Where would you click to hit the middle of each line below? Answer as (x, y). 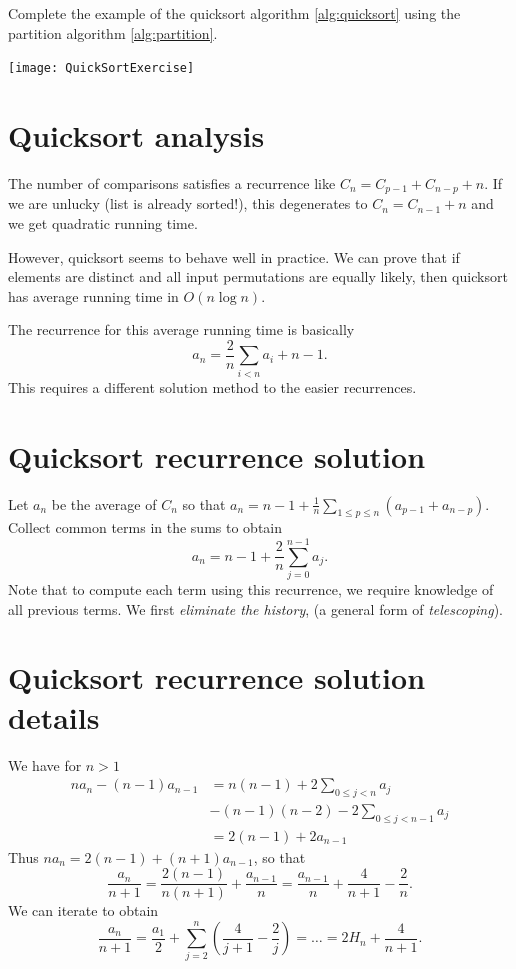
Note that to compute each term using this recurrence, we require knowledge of (251, 589)
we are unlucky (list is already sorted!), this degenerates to (188, 203)
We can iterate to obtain (83, 910)
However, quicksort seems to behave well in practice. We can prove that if (234, 256)
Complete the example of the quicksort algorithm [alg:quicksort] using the (234, 13)
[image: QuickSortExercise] (101, 68)
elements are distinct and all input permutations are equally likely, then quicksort (258, 276)
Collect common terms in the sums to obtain (145, 527)
